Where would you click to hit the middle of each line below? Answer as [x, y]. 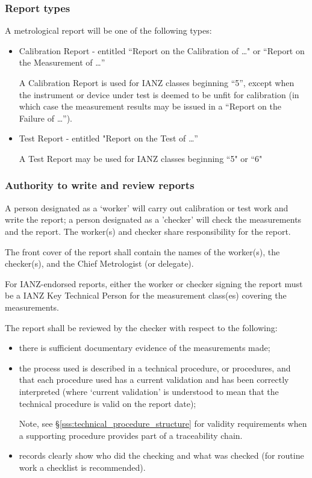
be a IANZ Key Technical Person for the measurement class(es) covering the [146, 295]
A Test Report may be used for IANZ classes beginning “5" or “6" [141, 158]
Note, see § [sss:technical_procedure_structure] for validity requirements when [163, 424]
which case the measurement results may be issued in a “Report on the [150, 106]
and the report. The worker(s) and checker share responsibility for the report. [148, 231]
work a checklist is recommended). [82, 467]
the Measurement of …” [62, 62]
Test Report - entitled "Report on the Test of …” [108, 138]
